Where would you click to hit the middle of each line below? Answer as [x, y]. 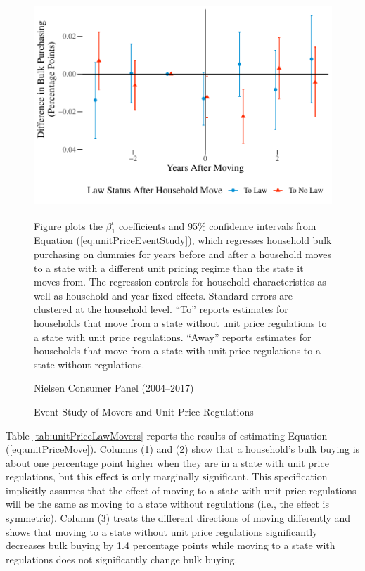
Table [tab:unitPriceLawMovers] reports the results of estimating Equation [167, 435]
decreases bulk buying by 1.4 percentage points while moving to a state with [171, 545]
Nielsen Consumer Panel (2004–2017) [114, 388]
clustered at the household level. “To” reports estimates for [161, 309]
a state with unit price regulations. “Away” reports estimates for [173, 336]
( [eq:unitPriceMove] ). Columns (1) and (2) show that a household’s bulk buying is [183, 449]
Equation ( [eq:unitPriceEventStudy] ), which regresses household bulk [183, 240]
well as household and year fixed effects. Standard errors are [164, 295]
